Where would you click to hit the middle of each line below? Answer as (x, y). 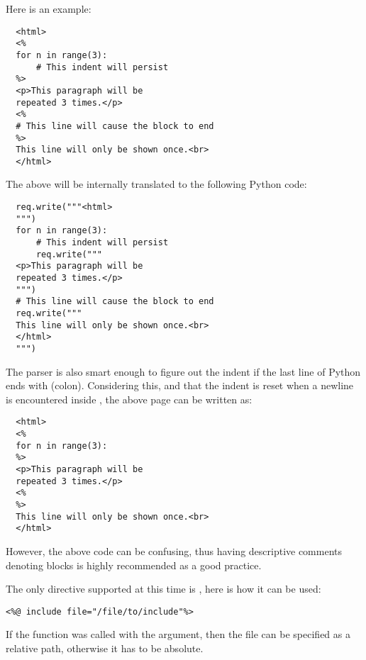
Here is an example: (49, 9)
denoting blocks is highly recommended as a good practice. (134, 565)
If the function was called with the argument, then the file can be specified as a (178, 634)
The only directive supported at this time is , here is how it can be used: (163, 589)
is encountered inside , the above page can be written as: (129, 399)
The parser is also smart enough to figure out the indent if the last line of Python (183, 371)
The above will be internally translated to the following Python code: (156, 184)
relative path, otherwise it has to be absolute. (105, 648)
